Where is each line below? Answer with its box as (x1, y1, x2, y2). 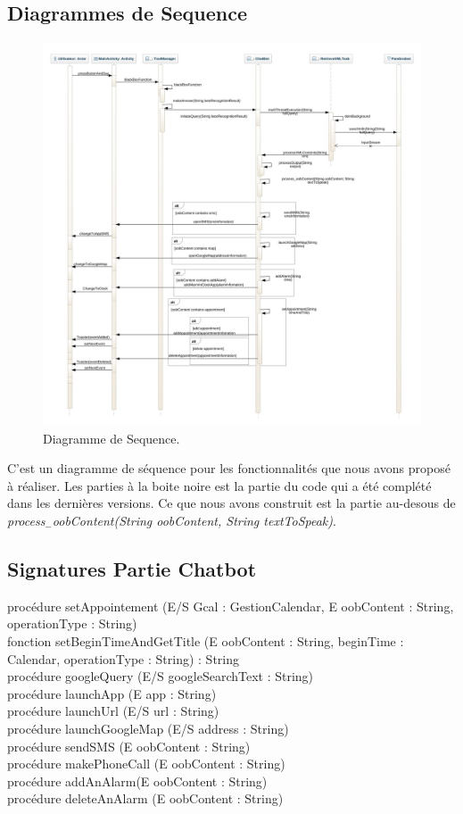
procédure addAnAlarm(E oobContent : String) (7, 771, 268, 790)
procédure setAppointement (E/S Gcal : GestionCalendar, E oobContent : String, (7, 596, 454, 615)
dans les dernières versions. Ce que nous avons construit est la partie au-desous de (7, 494, 456, 512)
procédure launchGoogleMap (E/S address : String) (7, 719, 289, 737)
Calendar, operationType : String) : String (7, 649, 239, 668)
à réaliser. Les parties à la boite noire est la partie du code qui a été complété (7, 476, 432, 494)
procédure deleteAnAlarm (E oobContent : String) (7, 789, 284, 808)
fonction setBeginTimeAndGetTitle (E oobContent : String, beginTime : (7, 632, 404, 651)
